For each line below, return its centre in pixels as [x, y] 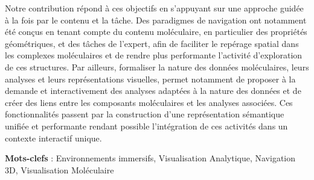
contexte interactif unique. [53, 138]
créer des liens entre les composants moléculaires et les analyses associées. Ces [149, 102]
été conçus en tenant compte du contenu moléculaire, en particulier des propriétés [156, 32]
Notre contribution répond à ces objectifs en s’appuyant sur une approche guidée [154, 8]
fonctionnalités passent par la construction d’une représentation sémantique [145, 114]
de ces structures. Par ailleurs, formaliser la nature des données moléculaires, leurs [157, 67]
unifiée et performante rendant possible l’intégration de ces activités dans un [146, 126]
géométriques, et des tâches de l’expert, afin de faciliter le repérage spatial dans [152, 43]
